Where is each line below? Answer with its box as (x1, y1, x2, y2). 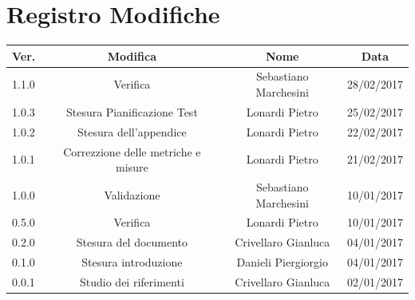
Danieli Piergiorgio (236, 254, 328, 270)
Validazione (104, 186, 160, 203)
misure (116, 159, 148, 176)
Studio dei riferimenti (80, 274, 184, 290)
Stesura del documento (76, 234, 188, 251)
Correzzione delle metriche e (63, 143, 201, 160)
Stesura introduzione (81, 254, 183, 270)
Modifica (107, 47, 156, 64)
